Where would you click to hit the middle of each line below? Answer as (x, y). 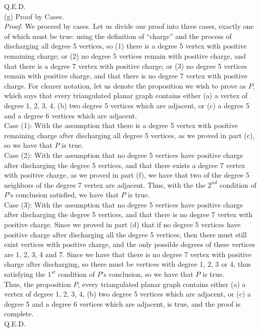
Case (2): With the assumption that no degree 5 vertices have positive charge (124, 155)
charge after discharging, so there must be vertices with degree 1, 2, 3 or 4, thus (128, 264)
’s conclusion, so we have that (147, 274)
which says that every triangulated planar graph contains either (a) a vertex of (126, 95)
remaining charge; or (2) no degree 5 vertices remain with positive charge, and (125, 55)
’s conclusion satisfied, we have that (64, 195)
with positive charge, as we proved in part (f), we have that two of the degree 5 (127, 175)
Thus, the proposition (38, 284)
